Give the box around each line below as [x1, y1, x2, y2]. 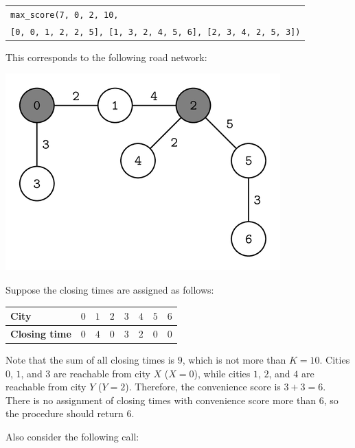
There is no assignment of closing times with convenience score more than [5, 392, 317, 407]
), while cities [194, 366, 251, 380]
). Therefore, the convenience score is [125, 379, 281, 394]
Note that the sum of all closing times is [5, 353, 175, 367]
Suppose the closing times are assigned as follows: [5, 283, 214, 296]
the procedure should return [5, 406, 124, 421]
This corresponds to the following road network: [5, 49, 207, 64]
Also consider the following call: [5, 429, 139, 443]
